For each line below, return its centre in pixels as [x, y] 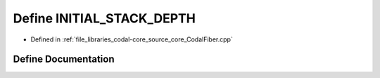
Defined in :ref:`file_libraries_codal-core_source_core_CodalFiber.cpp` [132, 39]
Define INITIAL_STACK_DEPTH [104, 18]
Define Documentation [64, 59]
